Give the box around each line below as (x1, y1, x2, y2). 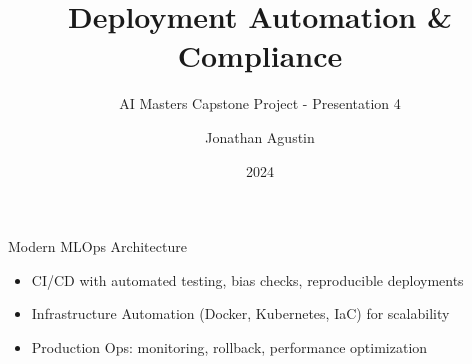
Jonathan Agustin (205, 126, 315, 147)
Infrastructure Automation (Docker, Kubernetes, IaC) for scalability (31, 303, 450, 324)
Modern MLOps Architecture (8, 236, 187, 257)
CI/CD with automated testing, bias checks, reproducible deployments (31, 269, 464, 290)
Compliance (177, 35, 343, 76)
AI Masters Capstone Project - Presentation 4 (119, 93, 401, 114)
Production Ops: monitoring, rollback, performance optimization (31, 336, 428, 357)
